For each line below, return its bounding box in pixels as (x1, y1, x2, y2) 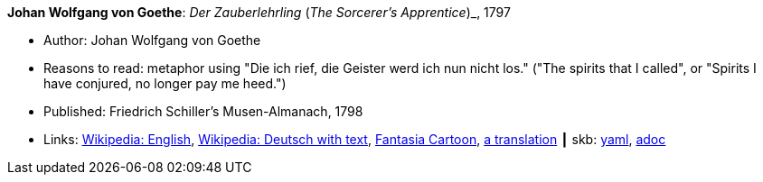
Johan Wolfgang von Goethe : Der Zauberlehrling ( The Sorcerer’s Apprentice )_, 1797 (7, 5, 511, 20)
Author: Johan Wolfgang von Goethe (43, 32, 261, 48)
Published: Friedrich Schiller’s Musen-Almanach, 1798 (43, 104, 363, 119)
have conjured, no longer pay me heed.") (43, 76, 287, 91)
